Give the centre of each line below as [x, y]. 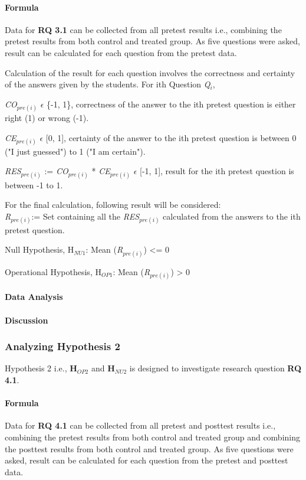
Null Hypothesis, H [40, 249]
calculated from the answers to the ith [232, 216]
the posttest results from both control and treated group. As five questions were [149, 448]
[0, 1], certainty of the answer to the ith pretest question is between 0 [171, 137]
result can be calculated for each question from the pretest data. [121, 52]
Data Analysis [34, 297]
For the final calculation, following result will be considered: [113, 205]
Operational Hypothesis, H [53, 271]
